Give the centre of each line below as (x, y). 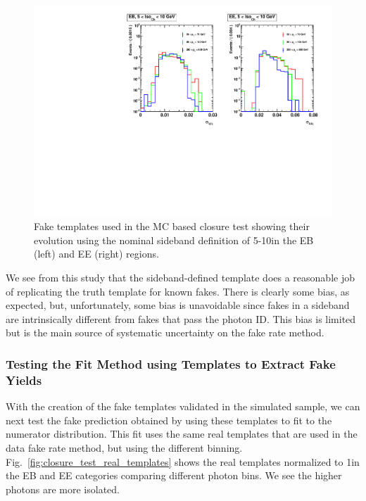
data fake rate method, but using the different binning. (124, 447)
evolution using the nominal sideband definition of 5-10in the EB (174, 240)
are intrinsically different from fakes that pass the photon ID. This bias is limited (181, 318)
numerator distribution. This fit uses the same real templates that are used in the (182, 434)
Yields (24, 380)
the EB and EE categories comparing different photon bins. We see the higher (174, 475)
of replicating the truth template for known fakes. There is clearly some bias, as (178, 291)
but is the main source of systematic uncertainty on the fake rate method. (165, 332)
